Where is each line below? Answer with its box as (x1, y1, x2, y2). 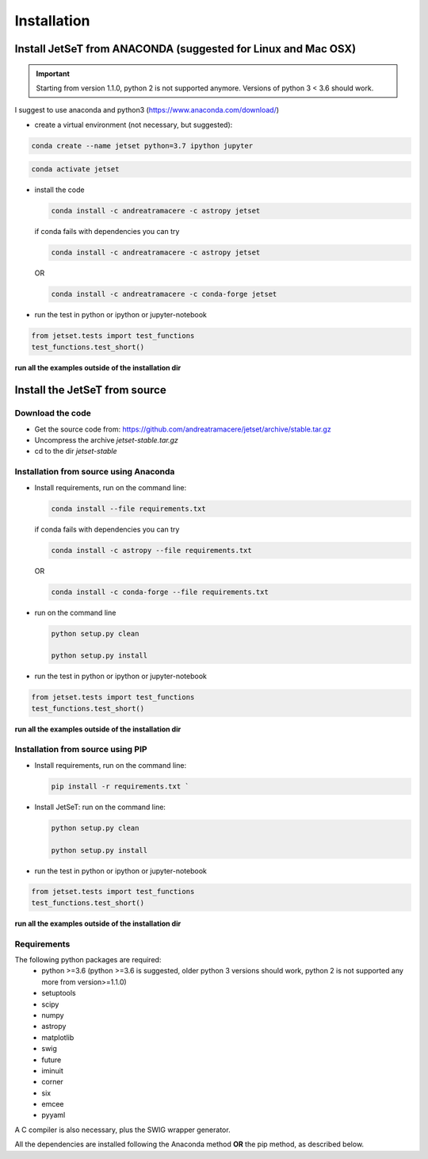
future (41, 1055, 62, 1065)
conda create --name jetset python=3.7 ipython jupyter (31, 141, 254, 150)
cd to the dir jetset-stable (34, 447, 118, 456)
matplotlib (41, 1032, 75, 1042)
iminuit (41, 1065, 63, 1075)
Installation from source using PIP (14, 744, 147, 755)
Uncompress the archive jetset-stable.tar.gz (34, 436, 178, 445)
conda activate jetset (31, 165, 120, 174)
